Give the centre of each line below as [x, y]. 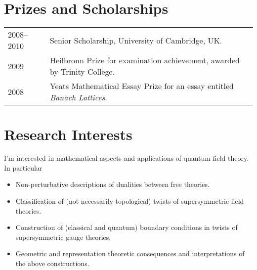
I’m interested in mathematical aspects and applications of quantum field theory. [127, 158]
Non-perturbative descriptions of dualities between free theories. [112, 184]
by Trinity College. [82, 72]
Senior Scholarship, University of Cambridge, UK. [136, 40]
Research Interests [68, 134]
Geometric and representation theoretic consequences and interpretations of [130, 253]
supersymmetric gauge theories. [63, 237]
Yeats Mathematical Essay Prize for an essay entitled [142, 86]
